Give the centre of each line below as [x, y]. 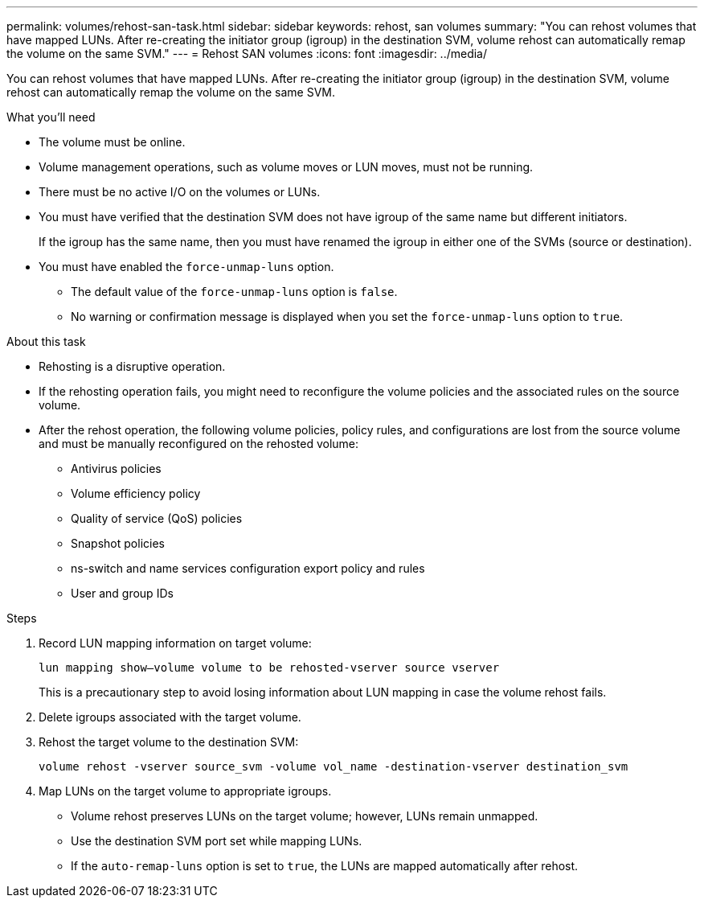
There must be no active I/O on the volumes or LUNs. [180, 192]
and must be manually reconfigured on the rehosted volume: [199, 444]
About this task [46, 341]
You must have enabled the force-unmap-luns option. [186, 267]
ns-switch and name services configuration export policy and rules [248, 568]
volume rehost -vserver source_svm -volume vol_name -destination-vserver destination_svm [334, 766]
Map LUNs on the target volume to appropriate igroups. [185, 791]
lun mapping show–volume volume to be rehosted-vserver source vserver [269, 668]
